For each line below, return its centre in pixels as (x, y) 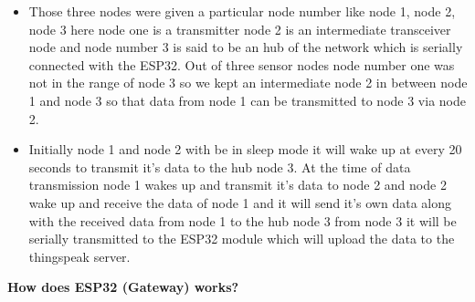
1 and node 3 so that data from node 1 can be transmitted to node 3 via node (247, 100)
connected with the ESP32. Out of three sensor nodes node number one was (242, 64)
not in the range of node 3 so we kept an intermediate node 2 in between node (248, 83)
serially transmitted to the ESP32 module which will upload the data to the (242, 239)
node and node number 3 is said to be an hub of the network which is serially (246, 47)
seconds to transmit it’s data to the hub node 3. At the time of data (220, 167)
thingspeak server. (79, 256)
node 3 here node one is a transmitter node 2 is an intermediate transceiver (240, 29)
